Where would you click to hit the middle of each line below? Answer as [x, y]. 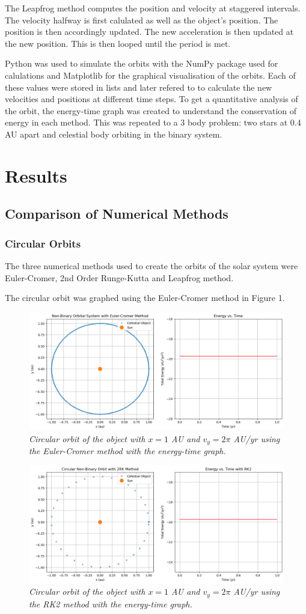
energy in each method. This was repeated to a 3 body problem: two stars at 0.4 [153, 122]
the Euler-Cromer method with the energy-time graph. [127, 451]
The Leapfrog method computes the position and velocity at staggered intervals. [153, 8]
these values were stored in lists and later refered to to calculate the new [139, 87]
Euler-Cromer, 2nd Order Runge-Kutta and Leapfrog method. [119, 277]
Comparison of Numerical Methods [117, 214]
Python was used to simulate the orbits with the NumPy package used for [142, 63]
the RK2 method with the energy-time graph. [111, 603]
